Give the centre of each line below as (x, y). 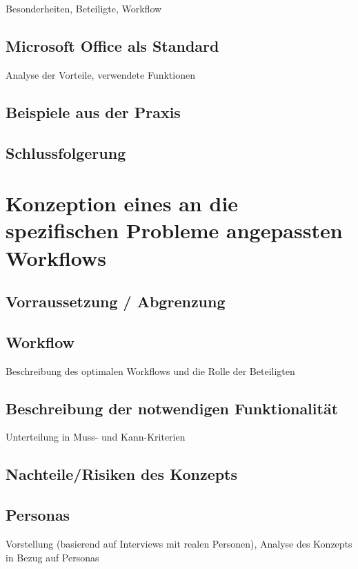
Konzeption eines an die (122, 203)
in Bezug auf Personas (52, 557)
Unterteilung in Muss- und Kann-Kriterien (96, 437)
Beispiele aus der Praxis (93, 112)
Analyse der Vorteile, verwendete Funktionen (100, 74)
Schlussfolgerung (66, 152)
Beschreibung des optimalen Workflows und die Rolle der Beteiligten (150, 370)
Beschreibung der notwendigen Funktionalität (172, 408)
